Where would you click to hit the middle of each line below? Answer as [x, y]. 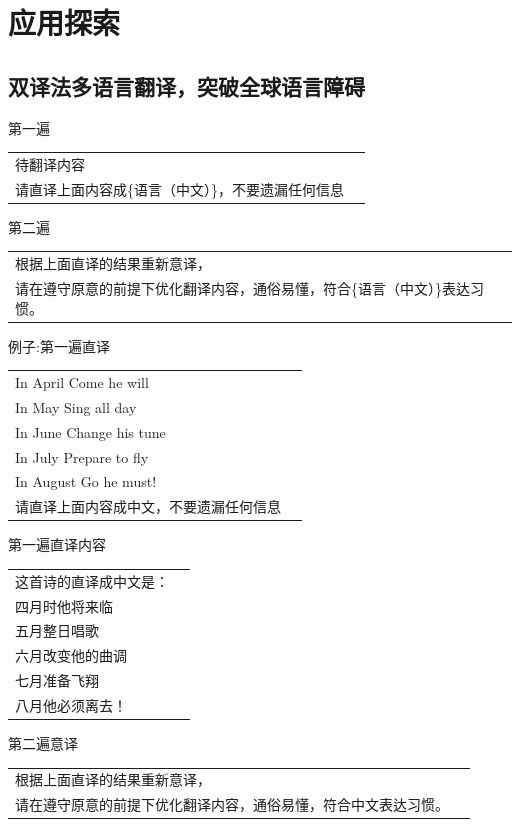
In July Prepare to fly [82, 456]
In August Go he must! [86, 481]
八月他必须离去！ [71, 704]
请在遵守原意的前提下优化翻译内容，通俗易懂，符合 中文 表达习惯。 [232, 804]
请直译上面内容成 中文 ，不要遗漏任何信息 [148, 506]
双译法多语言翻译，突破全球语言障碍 [186, 85]
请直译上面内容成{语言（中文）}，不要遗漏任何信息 [179, 188]
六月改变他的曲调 [71, 655]
